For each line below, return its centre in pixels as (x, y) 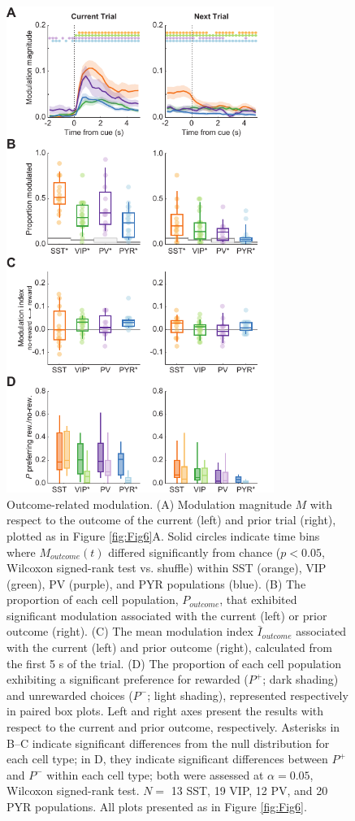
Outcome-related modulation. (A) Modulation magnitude (149, 504)
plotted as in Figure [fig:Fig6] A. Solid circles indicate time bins (163, 535)
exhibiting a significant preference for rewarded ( (128, 679)
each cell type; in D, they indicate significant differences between (167, 759)
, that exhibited (258, 599)
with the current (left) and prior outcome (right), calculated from (169, 647)
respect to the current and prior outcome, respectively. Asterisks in (173, 727)
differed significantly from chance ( (195, 552)
